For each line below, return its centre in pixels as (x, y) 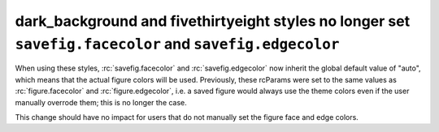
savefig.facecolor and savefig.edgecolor (177, 44)
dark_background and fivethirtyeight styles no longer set (213, 21)
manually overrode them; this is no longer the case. (101, 102)
